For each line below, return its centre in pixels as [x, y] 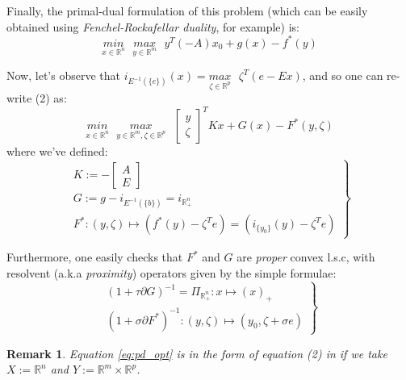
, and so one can [343, 75]
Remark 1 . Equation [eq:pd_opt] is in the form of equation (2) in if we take [197, 353]
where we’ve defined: [57, 151]
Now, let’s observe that [63, 75]
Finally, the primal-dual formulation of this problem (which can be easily [187, 10]
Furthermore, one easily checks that [95, 257]
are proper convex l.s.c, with [306, 257]
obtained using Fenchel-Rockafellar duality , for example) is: [153, 26]
